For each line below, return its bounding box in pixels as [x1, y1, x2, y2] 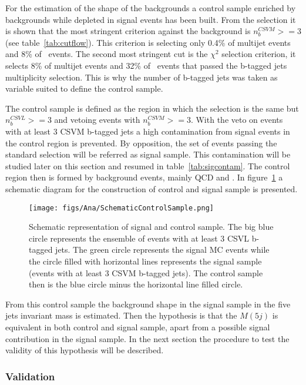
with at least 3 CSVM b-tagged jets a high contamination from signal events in [5, 125, 290, 137]
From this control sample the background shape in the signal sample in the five [5, 297, 291, 310]
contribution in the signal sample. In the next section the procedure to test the [5, 332, 290, 344]
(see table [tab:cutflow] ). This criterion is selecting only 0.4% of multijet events [5, 36, 291, 48]
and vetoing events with [54, 113, 140, 126]
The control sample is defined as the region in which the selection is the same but [5, 102, 299, 114]
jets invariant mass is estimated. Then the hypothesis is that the [5, 309, 237, 322]
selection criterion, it [221, 48, 296, 60]
